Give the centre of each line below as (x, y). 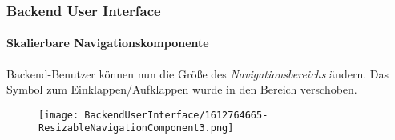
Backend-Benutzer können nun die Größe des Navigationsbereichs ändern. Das (197, 73)
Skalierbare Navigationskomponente (108, 43)
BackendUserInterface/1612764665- (176, 115)
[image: (59, 115)
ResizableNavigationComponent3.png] (136, 128)
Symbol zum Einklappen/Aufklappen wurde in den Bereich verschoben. (182, 89)
